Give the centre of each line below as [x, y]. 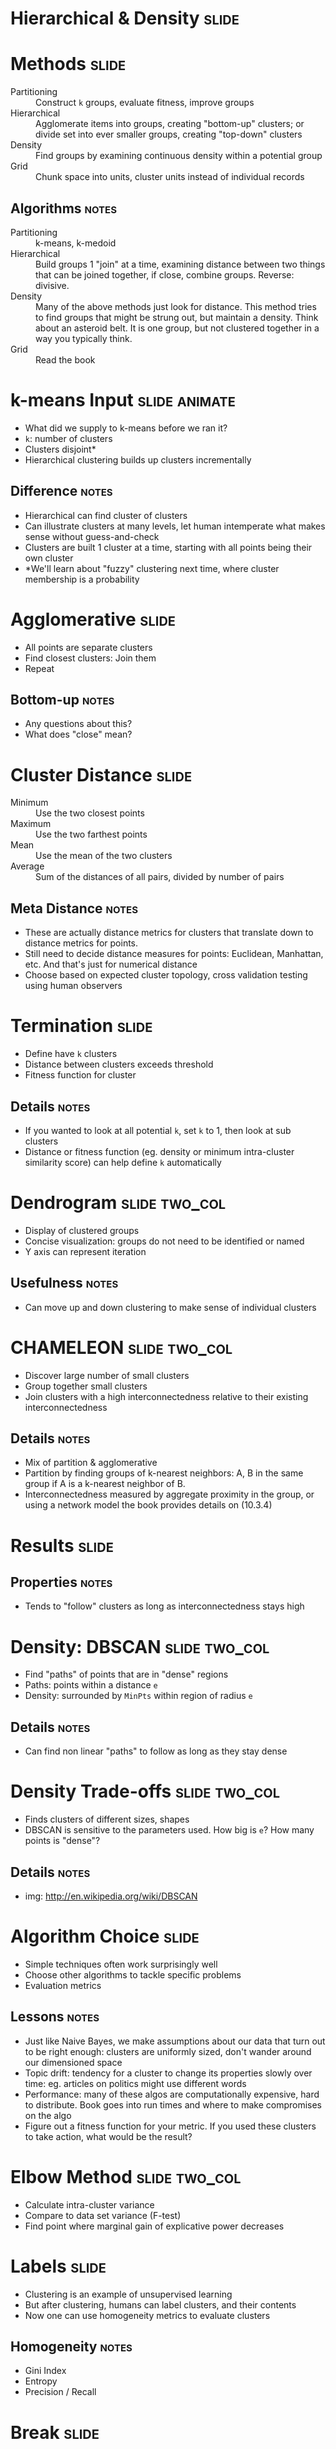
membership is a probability [82, 579]
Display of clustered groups [82, 1230]
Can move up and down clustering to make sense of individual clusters [170, 1307]
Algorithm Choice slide [105, 1936]
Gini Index [45, 2371]
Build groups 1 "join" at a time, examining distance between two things [180, 264]
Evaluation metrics [63, 1985]
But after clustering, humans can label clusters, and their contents [160, 2304]
